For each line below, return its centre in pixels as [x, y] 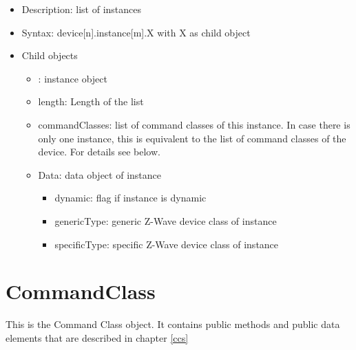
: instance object [73, 78]
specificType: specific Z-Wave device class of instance [167, 244]
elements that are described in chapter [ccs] [97, 337]
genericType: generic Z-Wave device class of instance [166, 220]
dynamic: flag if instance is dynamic [130, 198]
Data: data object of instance [100, 174]
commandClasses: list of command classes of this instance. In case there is [194, 124]
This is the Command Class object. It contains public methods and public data [173, 324]
